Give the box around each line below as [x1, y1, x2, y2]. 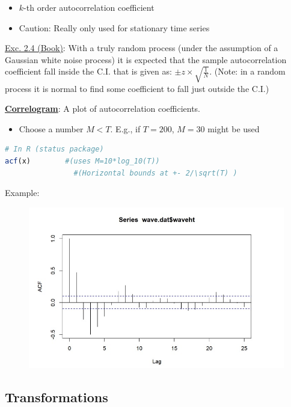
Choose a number [19, 122, 84, 135]
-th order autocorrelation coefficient [23, 1, 155, 13]
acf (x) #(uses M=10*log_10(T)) [5, 157, 160, 165]
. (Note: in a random [209, 65, 286, 78]
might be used [207, 122, 260, 135]
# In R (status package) [5, 145, 104, 154]
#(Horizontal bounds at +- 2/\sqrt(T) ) [73, 168, 237, 177]
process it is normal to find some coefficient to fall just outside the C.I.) [5, 82, 269, 94]
